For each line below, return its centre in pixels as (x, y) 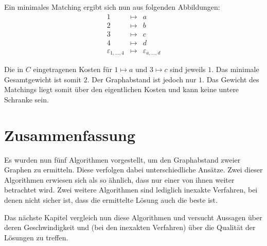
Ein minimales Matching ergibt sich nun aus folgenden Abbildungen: (112, 7)
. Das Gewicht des (231, 79)
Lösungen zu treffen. (36, 237)
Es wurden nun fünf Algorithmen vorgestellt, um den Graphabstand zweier (122, 159)
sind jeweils (188, 69)
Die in (14, 69)
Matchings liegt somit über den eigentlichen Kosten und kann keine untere (122, 89)
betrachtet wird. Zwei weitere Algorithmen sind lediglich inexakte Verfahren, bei (131, 190)
